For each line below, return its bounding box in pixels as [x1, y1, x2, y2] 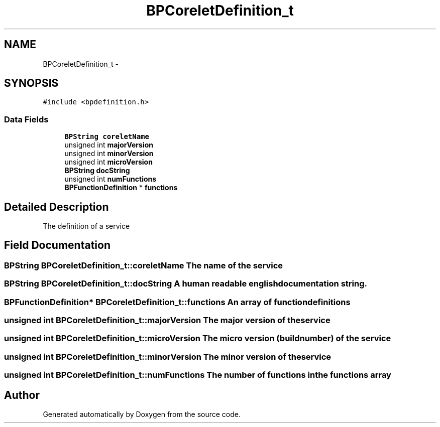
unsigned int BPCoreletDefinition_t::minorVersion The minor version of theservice [4, 351, 332, 362]
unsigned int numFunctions [64, 175, 157, 184]
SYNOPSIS [4, 77, 59, 90]
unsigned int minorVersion [64, 149, 154, 158]
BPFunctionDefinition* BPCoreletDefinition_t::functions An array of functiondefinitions [4, 297, 351, 307]
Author [4, 388, 40, 401]
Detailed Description [4, 200, 109, 213]
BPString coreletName [64, 132, 149, 141]
